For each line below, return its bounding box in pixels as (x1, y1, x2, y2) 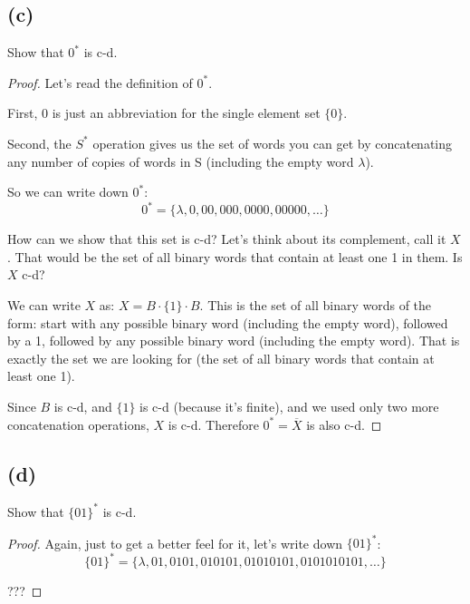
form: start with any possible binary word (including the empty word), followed (7, 313, 448, 332)
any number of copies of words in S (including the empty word (7, 151, 354, 170)
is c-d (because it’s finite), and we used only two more (139, 397, 439, 416)
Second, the (7, 133, 72, 152)
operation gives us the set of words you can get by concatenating (92, 133, 453, 152)
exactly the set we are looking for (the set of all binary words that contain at (7, 348, 435, 367)
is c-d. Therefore (168, 414, 259, 434)
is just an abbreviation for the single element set (52, 103, 321, 122)
